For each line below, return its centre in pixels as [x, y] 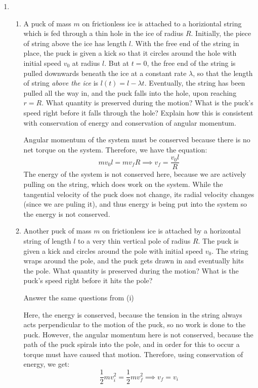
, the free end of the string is [191, 63]
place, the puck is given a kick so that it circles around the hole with [130, 53]
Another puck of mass [57, 231]
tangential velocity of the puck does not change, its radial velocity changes [139, 194]
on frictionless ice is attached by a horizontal [171, 231]
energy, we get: [47, 364]
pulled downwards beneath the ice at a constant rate [105, 73]
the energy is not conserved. [67, 214]
